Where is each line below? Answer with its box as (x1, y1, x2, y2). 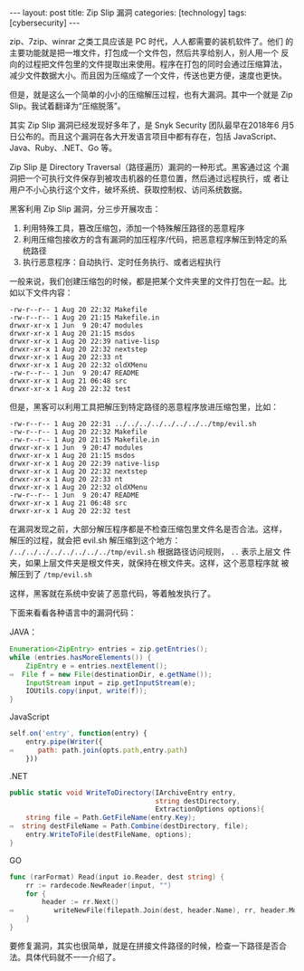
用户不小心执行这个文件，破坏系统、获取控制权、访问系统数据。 (9, 185, 247, 195)
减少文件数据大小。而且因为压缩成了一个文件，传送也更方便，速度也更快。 (9, 70, 287, 81)
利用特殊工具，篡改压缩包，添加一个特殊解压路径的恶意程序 (22, 223, 245, 233)
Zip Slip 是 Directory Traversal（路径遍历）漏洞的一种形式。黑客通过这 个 (9, 162, 282, 172)
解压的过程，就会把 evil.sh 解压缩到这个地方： (9, 535, 181, 546)
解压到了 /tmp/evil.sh (9, 569, 92, 579)
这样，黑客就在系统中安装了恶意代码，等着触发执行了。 (9, 588, 215, 598)
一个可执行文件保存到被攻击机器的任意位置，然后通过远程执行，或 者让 (24, 173, 290, 184)
